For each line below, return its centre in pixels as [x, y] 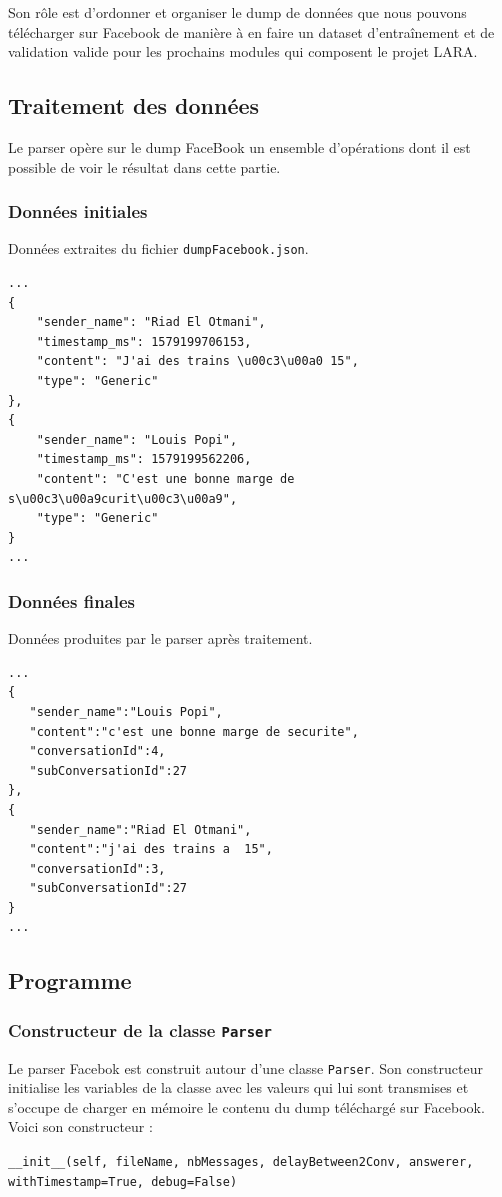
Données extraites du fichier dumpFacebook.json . [158, 248]
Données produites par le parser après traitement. [160, 638]
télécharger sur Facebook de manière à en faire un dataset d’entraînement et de [251, 31]
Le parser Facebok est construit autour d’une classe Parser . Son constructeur [245, 1067]
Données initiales [78, 211]
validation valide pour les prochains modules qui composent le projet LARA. [243, 51]
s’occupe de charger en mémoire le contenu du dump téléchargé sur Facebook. [246, 1106]
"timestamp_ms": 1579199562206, [144, 459]
